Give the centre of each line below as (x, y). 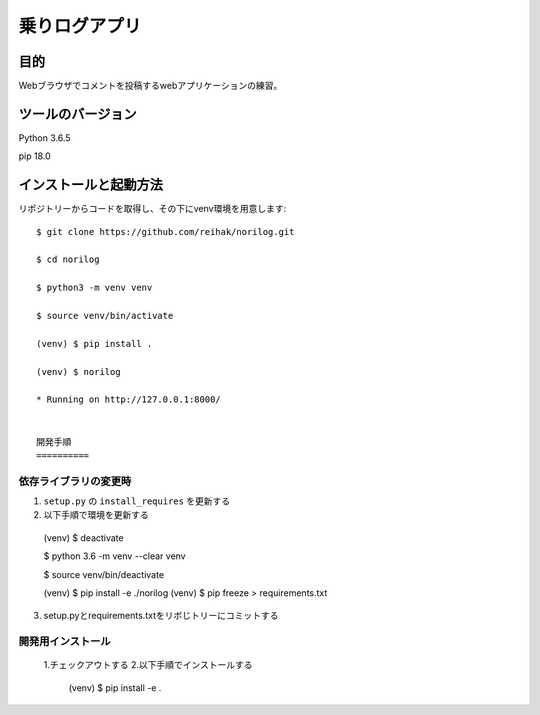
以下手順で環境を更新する (96, 515)
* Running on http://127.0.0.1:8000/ (129, 399)
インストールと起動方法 (91, 185)
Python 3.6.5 (44, 137)
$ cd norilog (68, 259)
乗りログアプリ (80, 26)
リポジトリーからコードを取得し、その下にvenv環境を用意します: (152, 209)
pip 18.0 (35, 156)
